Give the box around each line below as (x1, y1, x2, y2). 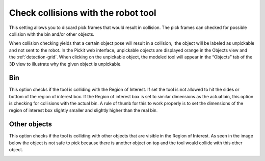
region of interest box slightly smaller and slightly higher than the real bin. (9, 107, 158, 113)
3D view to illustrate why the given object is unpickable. (9, 61, 122, 67)
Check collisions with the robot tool (9, 7, 157, 18)
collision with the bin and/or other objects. (9, 31, 95, 37)
